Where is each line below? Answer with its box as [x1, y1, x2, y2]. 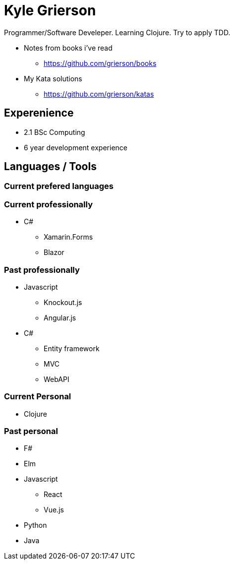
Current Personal [4, 391, 71, 402]
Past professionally [4, 264, 80, 275]
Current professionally [4, 199, 93, 209]
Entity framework [44, 344, 100, 353]
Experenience [4, 107, 74, 120]
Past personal [4, 426, 58, 437]
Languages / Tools [4, 160, 97, 173]
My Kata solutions [24, 74, 82, 83]
